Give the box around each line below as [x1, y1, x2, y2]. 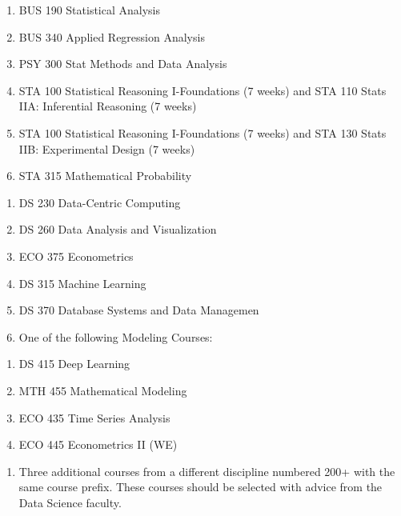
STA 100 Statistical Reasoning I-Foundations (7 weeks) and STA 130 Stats [18, 124, 387, 141]
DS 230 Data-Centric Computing [18, 194, 181, 210]
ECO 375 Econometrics [18, 247, 134, 264]
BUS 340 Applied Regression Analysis [18, 28, 205, 45]
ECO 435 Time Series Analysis [18, 409, 170, 426]
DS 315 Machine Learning [18, 274, 146, 291]
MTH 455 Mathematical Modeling [18, 382, 187, 398]
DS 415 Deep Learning [18, 355, 130, 372]
